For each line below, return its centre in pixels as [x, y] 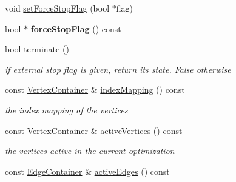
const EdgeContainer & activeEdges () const [87, 171]
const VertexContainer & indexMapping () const [95, 89]
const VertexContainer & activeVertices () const [94, 130]
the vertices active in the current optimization [90, 151]
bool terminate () [37, 49]
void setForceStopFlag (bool [57, 8]
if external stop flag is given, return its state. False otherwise [118, 69]
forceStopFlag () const [76, 28]
